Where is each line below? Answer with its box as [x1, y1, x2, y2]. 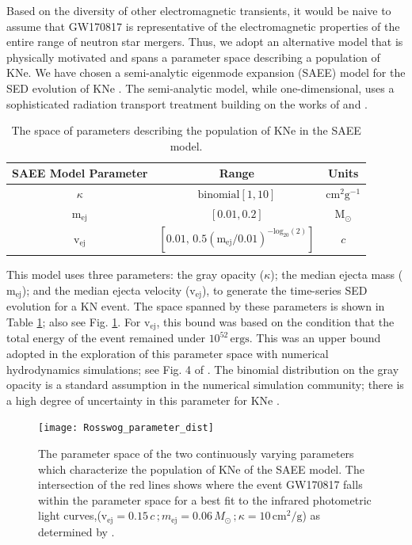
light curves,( [38, 507, 101, 524]
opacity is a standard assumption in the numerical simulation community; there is [6, 376, 404, 393]
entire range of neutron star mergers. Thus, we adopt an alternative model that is [6, 33, 403, 50]
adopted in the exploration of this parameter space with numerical [6, 345, 329, 361]
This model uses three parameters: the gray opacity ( [6, 266, 265, 283]
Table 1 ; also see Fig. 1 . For [6, 313, 141, 330]
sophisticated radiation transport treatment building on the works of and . [6, 95, 368, 112]
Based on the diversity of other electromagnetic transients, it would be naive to [6, 2, 391, 18]
